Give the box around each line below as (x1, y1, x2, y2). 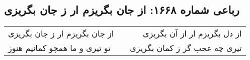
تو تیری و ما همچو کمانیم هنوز (8, 42, 111, 54)
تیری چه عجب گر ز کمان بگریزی (130, 42, 242, 54)
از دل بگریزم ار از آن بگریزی (142, 27, 242, 39)
